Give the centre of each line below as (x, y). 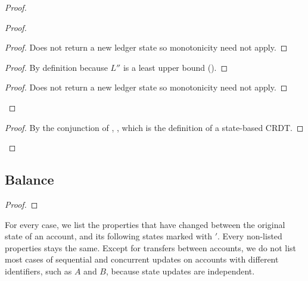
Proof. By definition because (56, 67)
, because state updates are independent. (180, 271)
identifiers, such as (38, 271)
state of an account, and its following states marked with (108, 236)
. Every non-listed (250, 236)
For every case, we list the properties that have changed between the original (145, 224)
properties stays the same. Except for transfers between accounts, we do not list (151, 247)
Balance (29, 179)
